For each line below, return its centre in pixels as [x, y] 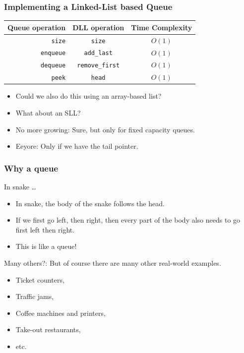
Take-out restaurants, [48, 329]
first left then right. [45, 229]
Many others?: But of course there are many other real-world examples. [113, 263]
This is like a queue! [46, 246]
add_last [98, 53]
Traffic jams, [35, 296]
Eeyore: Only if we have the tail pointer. [77, 146]
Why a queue [31, 168]
